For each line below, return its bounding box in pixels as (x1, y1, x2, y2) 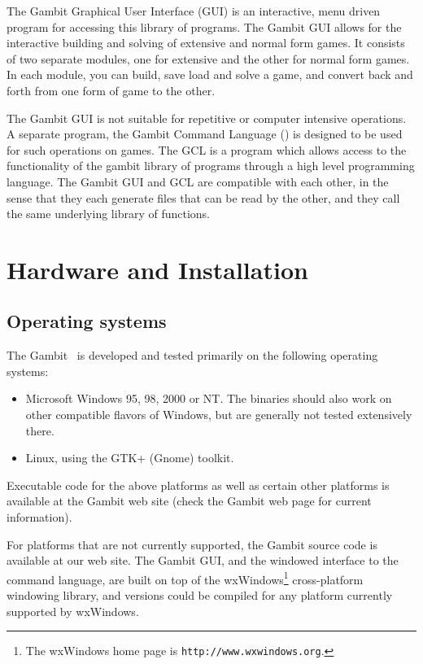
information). (7, 509, 72, 526)
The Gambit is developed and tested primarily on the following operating (7, 347, 378, 364)
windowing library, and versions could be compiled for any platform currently (7, 587, 393, 604)
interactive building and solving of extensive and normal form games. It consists (7, 34, 405, 51)
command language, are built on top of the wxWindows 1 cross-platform (7, 568, 364, 588)
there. (25, 422, 55, 439)
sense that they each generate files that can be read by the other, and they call (7, 189, 400, 206)
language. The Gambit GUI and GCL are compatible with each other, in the (7, 173, 389, 190)
